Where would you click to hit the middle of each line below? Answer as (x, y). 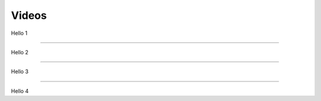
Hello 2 (20, 52)
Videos (29, 15)
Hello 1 (19, 33)
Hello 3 (20, 71)
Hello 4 (20, 91)
